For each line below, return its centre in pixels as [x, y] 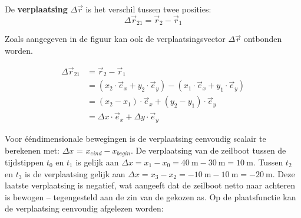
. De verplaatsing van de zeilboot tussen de [208, 150]
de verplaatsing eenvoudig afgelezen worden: [84, 208]
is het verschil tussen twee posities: [148, 9]
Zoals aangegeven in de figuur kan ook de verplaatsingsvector [115, 39]
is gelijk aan [97, 162]
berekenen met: [32, 150]
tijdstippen [24, 162]
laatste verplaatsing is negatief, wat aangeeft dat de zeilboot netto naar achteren [150, 185]
